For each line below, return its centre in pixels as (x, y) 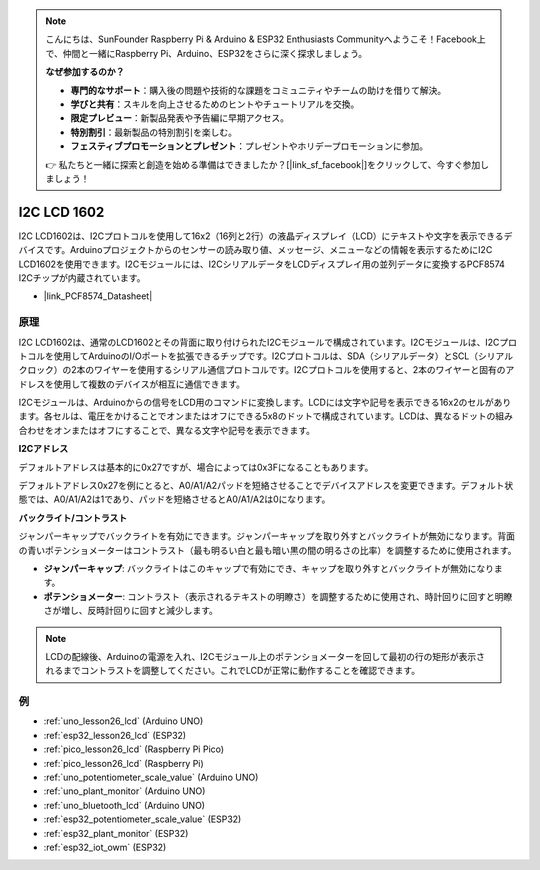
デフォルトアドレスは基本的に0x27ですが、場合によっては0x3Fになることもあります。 (196, 467)
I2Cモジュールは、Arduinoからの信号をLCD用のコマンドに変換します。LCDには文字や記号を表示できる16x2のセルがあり (265, 402)
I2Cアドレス (43, 449)
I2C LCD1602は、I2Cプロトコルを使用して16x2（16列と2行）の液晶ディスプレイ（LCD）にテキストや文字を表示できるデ (265, 236)
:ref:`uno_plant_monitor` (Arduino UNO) (124, 791)
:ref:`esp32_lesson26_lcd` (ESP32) (115, 735)
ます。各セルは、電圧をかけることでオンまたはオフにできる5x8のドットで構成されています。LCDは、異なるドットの (257, 416)
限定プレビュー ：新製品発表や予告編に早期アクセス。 (180, 118)
